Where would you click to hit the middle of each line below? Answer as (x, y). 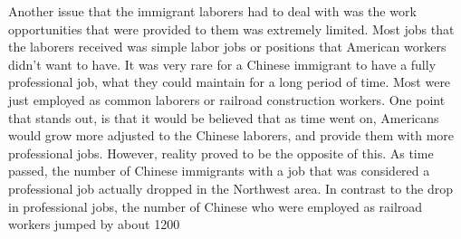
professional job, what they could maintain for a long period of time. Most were (230, 82)
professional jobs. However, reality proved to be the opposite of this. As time (221, 153)
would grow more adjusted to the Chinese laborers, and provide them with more (231, 135)
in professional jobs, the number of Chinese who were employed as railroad (216, 206)
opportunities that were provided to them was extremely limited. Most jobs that (231, 29)
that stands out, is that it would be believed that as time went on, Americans (224, 117)
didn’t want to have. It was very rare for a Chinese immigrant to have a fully (222, 64)
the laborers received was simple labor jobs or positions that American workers (227, 47)
